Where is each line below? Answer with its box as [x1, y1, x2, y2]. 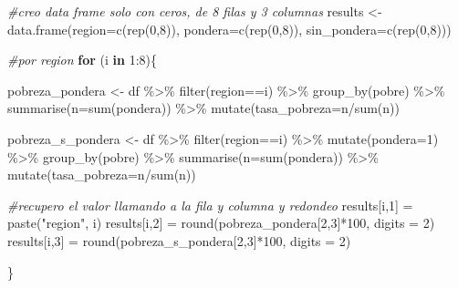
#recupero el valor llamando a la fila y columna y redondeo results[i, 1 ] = [7, 195, 413, 214]
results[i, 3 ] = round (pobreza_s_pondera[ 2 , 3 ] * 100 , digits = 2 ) [7, 231, 351, 250]
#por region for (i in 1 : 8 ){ [7, 50, 158, 69]
